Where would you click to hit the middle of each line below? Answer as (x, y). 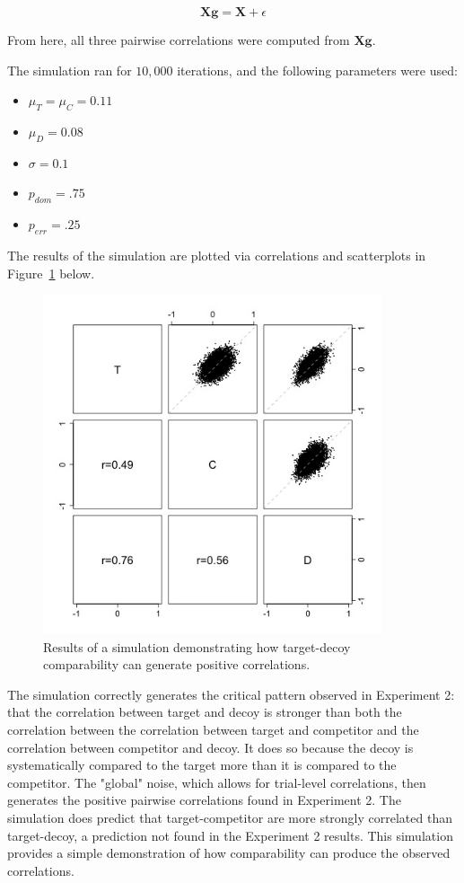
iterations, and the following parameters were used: (317, 70)
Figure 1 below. (51, 273)
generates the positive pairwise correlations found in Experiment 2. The (204, 800)
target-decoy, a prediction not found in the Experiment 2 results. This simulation (230, 835)
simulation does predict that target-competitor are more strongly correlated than (230, 818)
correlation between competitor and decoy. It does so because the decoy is (210, 747)
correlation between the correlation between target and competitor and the (213, 730)
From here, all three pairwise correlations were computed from (179, 40)
